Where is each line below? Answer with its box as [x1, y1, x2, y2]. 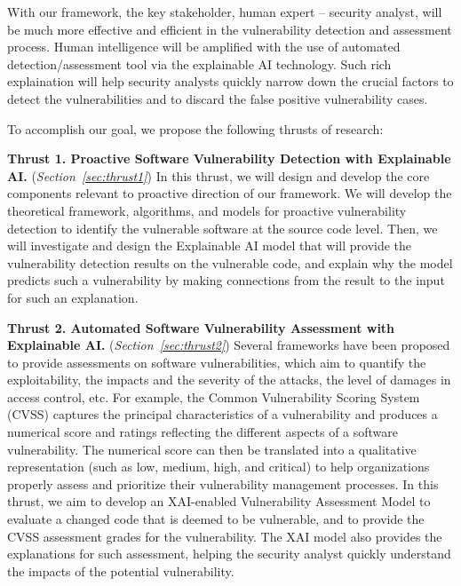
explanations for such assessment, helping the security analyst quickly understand [7, 544, 451, 563]
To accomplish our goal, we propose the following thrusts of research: [7, 119, 384, 138]
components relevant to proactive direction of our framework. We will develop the [7, 184, 452, 202]
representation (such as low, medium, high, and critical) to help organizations [7, 457, 430, 476]
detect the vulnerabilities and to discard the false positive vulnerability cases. [7, 89, 428, 107]
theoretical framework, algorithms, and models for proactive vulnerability [7, 201, 407, 219]
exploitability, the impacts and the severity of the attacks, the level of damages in [7, 370, 451, 389]
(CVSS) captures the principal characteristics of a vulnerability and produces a [7, 405, 438, 424]
